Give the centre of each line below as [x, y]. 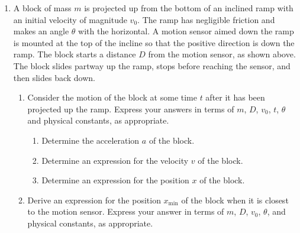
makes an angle [41, 31]
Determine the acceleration [91, 140]
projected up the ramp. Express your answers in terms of [131, 109]
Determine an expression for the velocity [115, 160]
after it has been [235, 97]
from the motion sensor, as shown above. [222, 54]
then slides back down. [54, 77]
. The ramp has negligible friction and [206, 19]
